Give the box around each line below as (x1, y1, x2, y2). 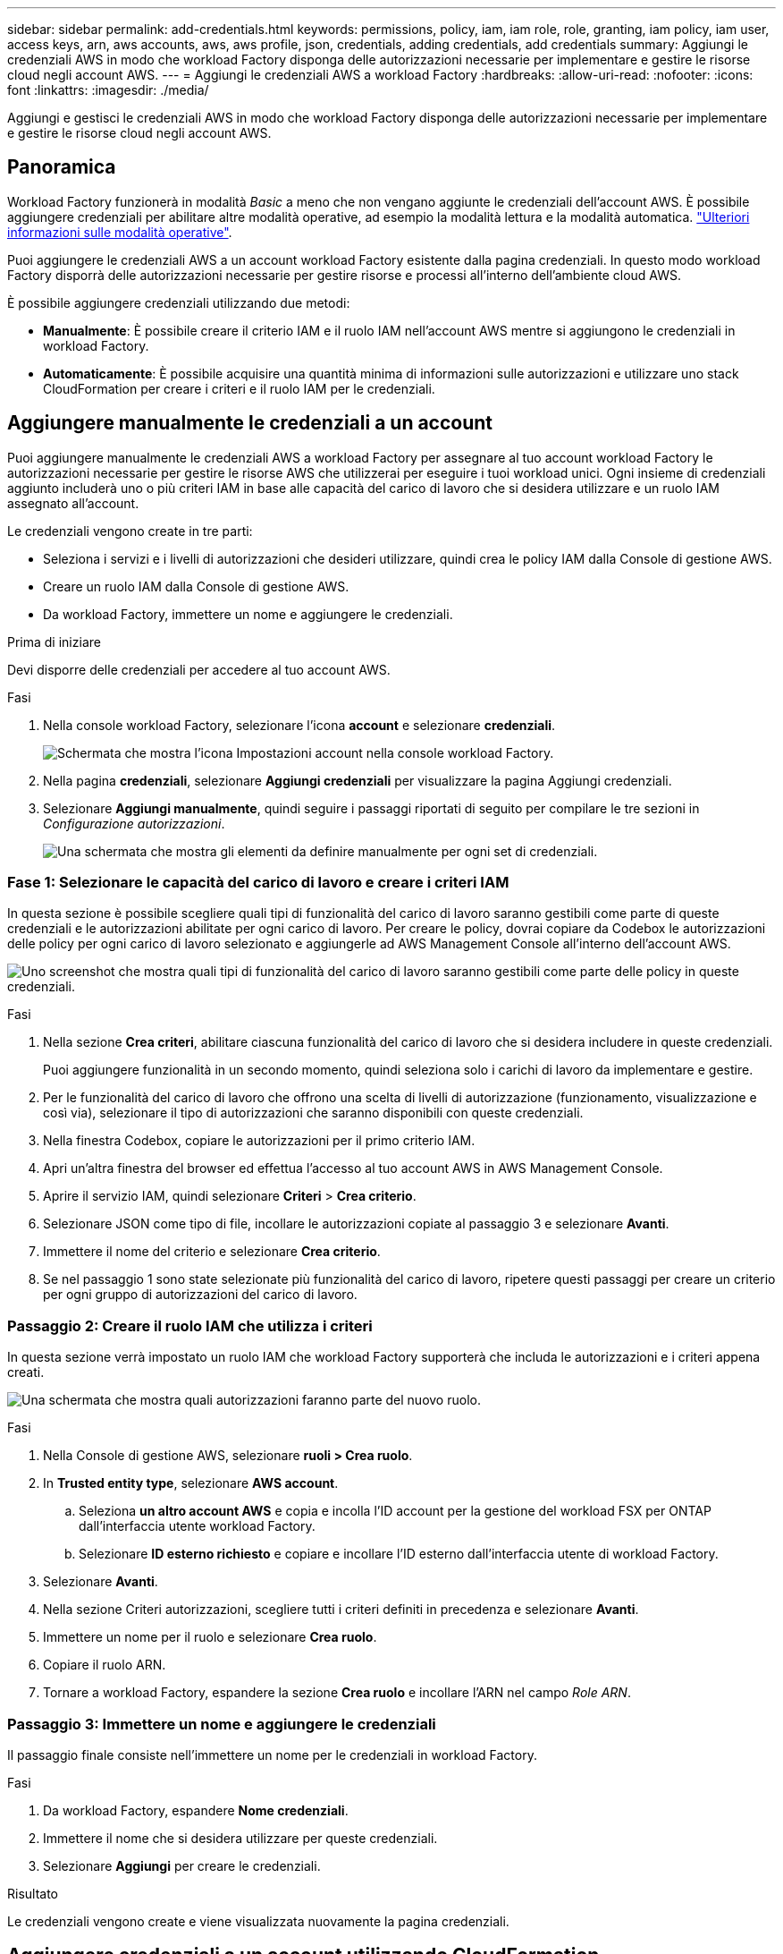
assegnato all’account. (7, 495, 139, 511)
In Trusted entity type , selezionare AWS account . (43, 1475, 339, 1491)
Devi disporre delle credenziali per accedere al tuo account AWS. (7, 661, 391, 677)
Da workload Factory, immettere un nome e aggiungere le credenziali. (43, 606, 453, 622)
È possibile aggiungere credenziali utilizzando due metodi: (7, 294, 350, 310)
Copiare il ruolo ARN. (43, 1657, 166, 1673)
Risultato (7, 1885, 59, 1901)
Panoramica (7, 156, 116, 179)
